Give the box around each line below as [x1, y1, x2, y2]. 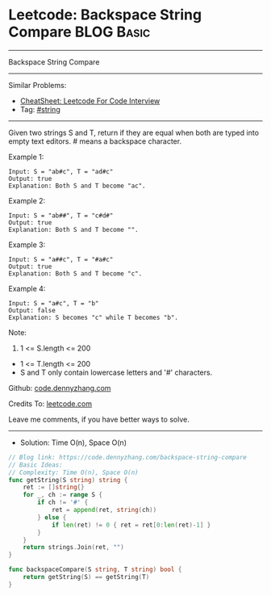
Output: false [8, 306, 56, 314]
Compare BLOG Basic [8, 23, 151, 41]
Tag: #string [19, 104, 60, 114]
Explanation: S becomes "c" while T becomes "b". [8, 313, 179, 321]
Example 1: [8, 152, 44, 162]
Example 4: [8, 283, 46, 293]
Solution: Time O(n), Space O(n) [19, 438, 127, 447]
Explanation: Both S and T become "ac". [8, 182, 147, 190]
